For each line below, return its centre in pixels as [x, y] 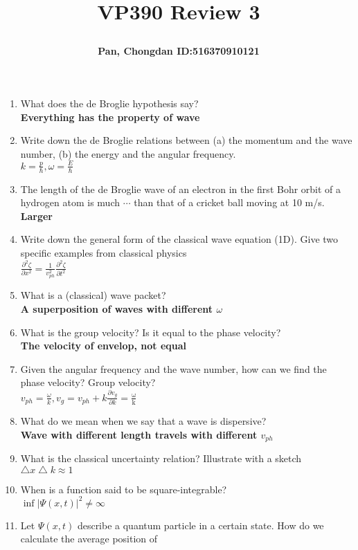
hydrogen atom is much [70, 202]
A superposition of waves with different [117, 309]
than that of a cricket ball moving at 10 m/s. [229, 202]
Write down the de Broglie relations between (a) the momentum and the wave [186, 140]
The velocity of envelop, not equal [104, 346]
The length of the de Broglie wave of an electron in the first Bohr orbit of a [181, 189]
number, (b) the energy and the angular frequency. [128, 153]
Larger [37, 216]
